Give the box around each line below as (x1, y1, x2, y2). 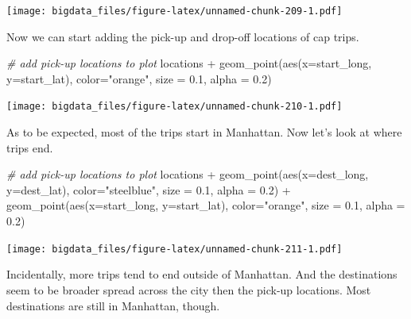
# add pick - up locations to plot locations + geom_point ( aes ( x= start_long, (6, 55, 372, 71)
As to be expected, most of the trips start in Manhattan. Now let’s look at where (6, 124, 402, 140)
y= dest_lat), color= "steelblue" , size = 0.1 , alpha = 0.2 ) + (6, 181, 291, 198)
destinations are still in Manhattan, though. (6, 297, 220, 313)
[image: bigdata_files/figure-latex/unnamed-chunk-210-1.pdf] (6, 101, 343, 113)
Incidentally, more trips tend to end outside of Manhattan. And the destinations (6, 266, 397, 282)
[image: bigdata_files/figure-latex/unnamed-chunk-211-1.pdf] (6, 243, 343, 255)
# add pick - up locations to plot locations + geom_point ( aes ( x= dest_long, (6, 166, 369, 183)
